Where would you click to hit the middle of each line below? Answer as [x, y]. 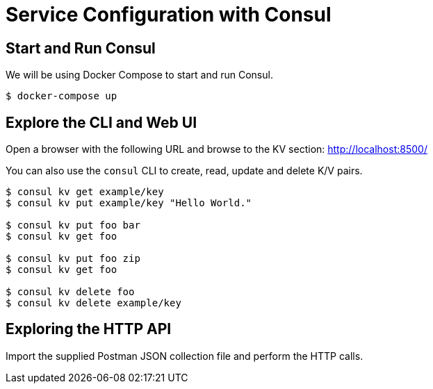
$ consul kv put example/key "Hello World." [129, 203]
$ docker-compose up [62, 96]
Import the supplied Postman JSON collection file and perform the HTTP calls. [185, 356]
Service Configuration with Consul [169, 15]
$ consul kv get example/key [85, 192]
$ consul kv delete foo [70, 292]
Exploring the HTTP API [89, 329]
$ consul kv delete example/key [93, 303]
